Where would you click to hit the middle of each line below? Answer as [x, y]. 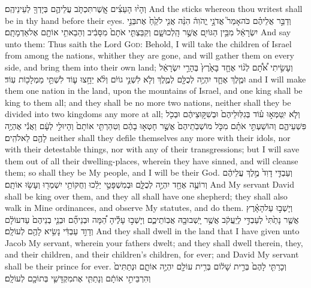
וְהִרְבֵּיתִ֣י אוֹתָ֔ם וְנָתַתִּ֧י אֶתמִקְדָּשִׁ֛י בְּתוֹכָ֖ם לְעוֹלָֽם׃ [78, 278]
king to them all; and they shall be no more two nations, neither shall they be [148, 102]
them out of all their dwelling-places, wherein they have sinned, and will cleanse [152, 160]
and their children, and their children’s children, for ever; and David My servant [152, 254]
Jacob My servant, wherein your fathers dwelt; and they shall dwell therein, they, [154, 242]
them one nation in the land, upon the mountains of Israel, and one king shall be [154, 91]
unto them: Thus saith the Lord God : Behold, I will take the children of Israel [148, 43]
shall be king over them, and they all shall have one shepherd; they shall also [146, 196]
